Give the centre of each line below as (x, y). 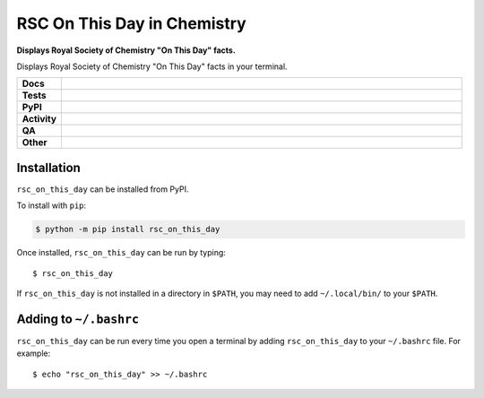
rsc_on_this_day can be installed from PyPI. (103, 189)
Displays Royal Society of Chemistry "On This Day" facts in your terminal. (152, 66)
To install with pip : (52, 205)
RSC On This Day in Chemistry (131, 23)
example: (34, 353)
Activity (39, 119)
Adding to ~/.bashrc (78, 319)
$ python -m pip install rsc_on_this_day (128, 229)
